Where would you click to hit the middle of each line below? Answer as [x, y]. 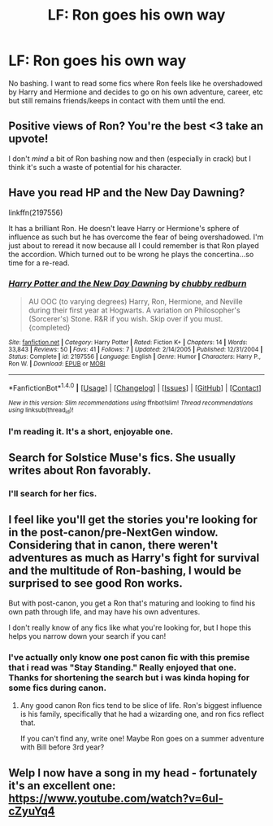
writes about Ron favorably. [80, 471]
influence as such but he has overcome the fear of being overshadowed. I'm [136, 237]
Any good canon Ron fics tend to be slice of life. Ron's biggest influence [141, 706]
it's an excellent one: [62, 786]
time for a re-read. [39, 263]
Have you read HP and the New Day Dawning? [127, 193]
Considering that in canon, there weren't [113, 546]
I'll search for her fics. [53, 494]
